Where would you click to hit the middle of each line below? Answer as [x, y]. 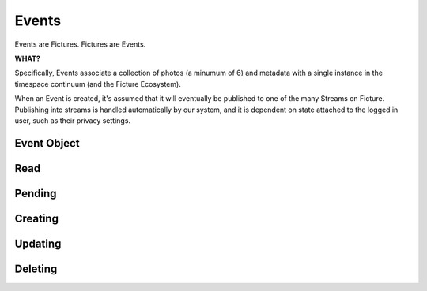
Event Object [47, 143]
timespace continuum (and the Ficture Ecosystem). [98, 84]
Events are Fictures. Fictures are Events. [80, 44]
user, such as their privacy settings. [72, 120]
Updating [38, 243]
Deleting [36, 269]
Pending [36, 193]
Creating [37, 218]
